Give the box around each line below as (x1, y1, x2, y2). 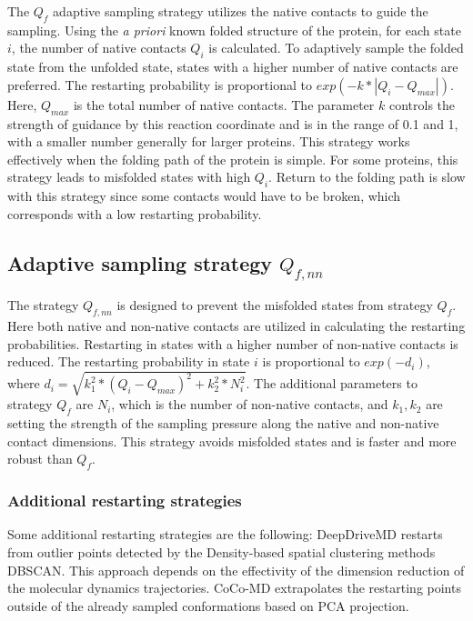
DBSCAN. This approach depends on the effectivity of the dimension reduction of (7, 560, 465, 579)
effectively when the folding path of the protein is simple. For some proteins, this (7, 149, 458, 168)
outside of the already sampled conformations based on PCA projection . (7, 596, 409, 615)
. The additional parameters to (246, 374, 418, 393)
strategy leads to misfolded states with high (7, 167, 251, 186)
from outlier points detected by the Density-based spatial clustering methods (7, 543, 436, 562)
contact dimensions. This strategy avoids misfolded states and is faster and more (7, 431, 457, 450)
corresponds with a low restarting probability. (7, 204, 262, 223)
